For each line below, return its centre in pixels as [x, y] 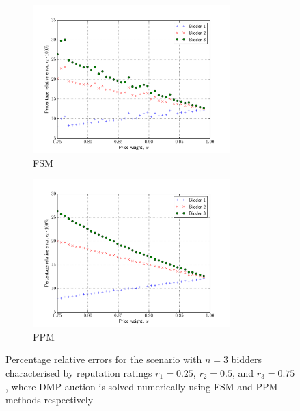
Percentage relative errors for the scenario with [104, 359]
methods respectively [50, 400]
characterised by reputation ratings [79, 372]
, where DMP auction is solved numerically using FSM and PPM [142, 386]
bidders [247, 359]
